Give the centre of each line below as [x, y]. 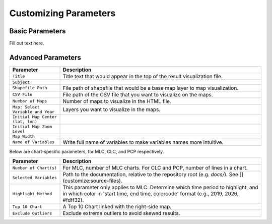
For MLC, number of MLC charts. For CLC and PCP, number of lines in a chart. [155, 168]
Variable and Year [33, 112]
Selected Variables [35, 177]
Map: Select [26, 107]
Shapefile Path [30, 88]
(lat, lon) [25, 121]
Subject [21, 82]
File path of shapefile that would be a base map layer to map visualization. [151, 88]
